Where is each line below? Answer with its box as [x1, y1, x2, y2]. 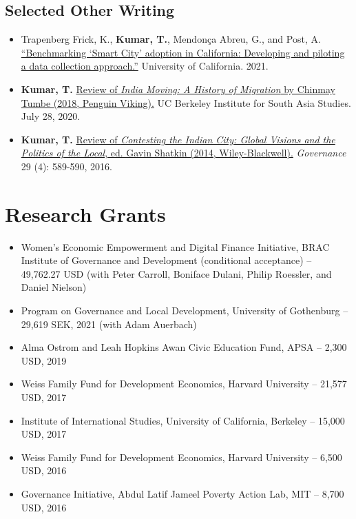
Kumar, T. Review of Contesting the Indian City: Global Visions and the [21, 132, 335, 146]
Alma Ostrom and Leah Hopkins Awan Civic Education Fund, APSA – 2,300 [21, 340, 347, 354]
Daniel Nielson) [21, 280, 87, 294]
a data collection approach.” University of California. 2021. [21, 59, 269, 73]
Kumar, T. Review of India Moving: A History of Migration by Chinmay [21, 81, 335, 96]
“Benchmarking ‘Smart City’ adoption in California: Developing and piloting [21, 45, 345, 59]
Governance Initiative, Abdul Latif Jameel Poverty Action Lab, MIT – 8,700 [21, 486, 344, 500]
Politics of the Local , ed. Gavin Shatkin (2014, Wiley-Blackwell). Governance [21, 145, 346, 160]
